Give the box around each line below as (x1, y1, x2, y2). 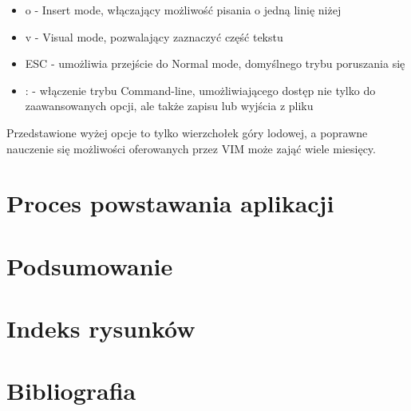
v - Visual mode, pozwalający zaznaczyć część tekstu (25, 28, 283, 45)
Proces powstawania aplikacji (6, 187, 334, 219)
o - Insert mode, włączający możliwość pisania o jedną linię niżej (25, 2, 342, 18)
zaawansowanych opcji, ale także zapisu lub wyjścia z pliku (25, 97, 314, 114)
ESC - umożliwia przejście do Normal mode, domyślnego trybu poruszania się (25, 55, 405, 72)
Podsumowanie (6, 249, 173, 282)
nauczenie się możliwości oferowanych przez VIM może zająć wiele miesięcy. (6, 140, 376, 156)
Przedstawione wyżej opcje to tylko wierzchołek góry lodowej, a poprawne (6, 124, 368, 140)
